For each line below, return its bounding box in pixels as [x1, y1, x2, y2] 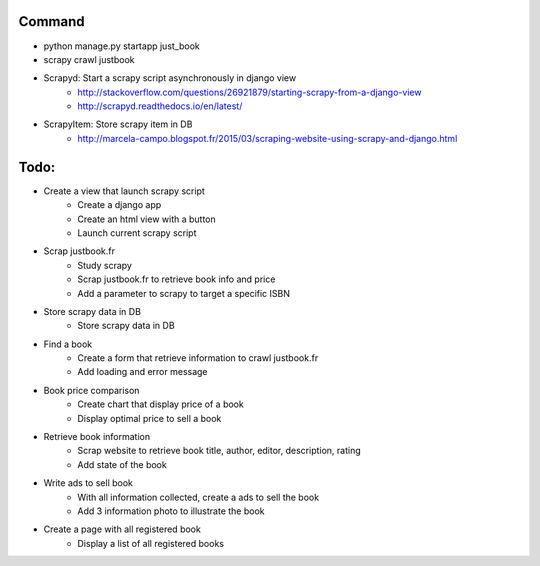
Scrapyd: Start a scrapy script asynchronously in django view [43, 72, 297, 84]
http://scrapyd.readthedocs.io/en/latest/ [77, 100, 243, 112]
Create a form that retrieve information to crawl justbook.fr [77, 352, 319, 364]
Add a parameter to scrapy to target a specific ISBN [77, 287, 290, 299]
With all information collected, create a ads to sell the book [77, 491, 320, 503]
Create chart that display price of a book [77, 398, 244, 410]
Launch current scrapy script [77, 226, 197, 239]
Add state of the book [77, 458, 167, 470]
